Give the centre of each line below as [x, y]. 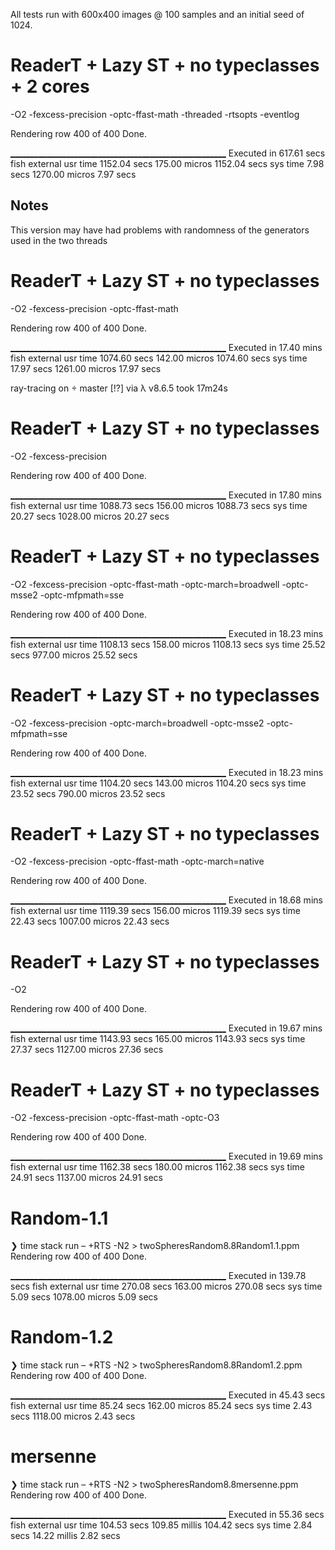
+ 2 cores [50, 86]
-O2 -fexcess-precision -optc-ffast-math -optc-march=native [137, 861]
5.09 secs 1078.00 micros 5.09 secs [84, 1297]
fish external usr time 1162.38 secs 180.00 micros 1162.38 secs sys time [157, 1167]
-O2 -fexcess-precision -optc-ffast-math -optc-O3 [115, 1118]
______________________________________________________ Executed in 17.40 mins [166, 347]
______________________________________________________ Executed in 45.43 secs [168, 1395]
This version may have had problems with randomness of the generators [160, 230]
